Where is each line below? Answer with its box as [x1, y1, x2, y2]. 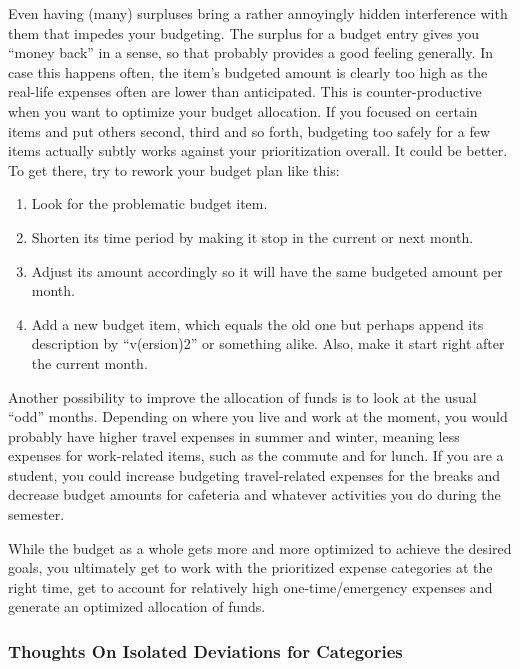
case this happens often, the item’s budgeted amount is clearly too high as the [8, 61, 488, 82]
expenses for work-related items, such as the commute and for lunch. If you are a [8, 445, 504, 466]
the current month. [31, 352, 148, 373]
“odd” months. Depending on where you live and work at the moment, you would [8, 406, 508, 427]
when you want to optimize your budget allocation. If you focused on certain [8, 100, 478, 121]
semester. [8, 504, 65, 525]
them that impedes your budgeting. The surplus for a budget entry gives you [8, 22, 480, 43]
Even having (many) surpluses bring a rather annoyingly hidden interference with [8, 3, 508, 23]
